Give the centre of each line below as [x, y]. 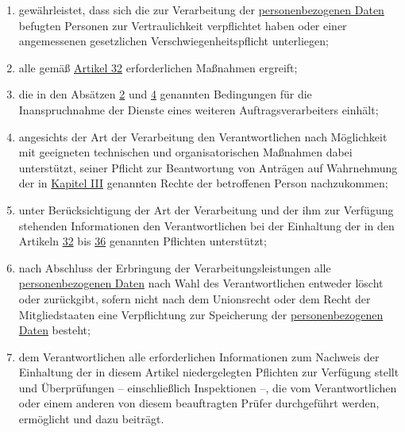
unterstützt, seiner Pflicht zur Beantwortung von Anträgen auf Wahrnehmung [208, 167]
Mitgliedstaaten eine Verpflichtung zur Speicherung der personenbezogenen [201, 314]
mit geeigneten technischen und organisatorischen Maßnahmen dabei [185, 152]
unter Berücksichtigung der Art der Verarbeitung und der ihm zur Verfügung [206, 209]
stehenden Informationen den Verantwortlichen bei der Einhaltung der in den [206, 225]
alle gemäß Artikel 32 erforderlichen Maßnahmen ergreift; [158, 67]
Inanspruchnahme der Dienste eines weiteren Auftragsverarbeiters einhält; [199, 109]
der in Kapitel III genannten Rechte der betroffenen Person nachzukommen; [203, 183]
